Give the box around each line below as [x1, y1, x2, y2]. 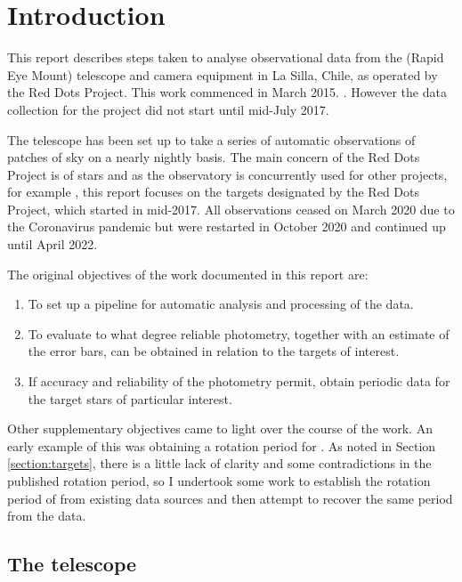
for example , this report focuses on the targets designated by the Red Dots [7, 182, 419, 201]
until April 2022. [7, 235, 98, 254]
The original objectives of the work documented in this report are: [7, 264, 369, 283]
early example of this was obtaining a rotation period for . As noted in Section [7, 436, 436, 455]
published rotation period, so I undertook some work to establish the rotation [7, 472, 431, 489]
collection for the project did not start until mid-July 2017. [7, 100, 329, 118]
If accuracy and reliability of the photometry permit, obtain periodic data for [28, 372, 450, 391]
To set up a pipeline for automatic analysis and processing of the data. [28, 295, 414, 313]
